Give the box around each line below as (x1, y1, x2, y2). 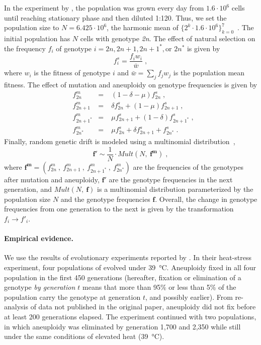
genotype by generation (4, 282, 75, 292)
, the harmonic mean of (107, 22, 179, 33)
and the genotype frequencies (60, 193, 150, 204)
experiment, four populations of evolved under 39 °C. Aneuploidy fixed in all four (4, 262, 256, 272)
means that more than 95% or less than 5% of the (82, 282, 236, 292)
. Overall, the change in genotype (155, 193, 257, 204)
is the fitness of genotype (34, 67, 111, 78)
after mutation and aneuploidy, (4, 174, 100, 184)
